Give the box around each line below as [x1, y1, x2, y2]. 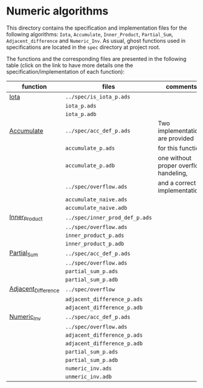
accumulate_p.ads [65, 144, 115, 152]
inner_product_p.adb [65, 241, 124, 247]
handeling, [158, 169, 188, 177]
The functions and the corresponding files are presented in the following [6, 55, 187, 62]
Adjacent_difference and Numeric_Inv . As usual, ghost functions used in [6, 37, 186, 44]
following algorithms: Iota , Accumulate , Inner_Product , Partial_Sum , [6, 30, 173, 37]
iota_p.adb [65, 111, 97, 117]
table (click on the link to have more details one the [6, 62, 134, 69]
